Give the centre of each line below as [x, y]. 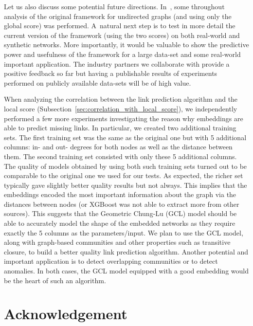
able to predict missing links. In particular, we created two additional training [120, 128]
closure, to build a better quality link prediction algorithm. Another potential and [126, 251]
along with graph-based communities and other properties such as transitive [117, 242]
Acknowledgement [66, 314]
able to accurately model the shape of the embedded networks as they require [120, 223]
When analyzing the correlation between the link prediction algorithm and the [121, 99]
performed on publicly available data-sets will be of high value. [98, 82]
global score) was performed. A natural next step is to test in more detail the [120, 26]
